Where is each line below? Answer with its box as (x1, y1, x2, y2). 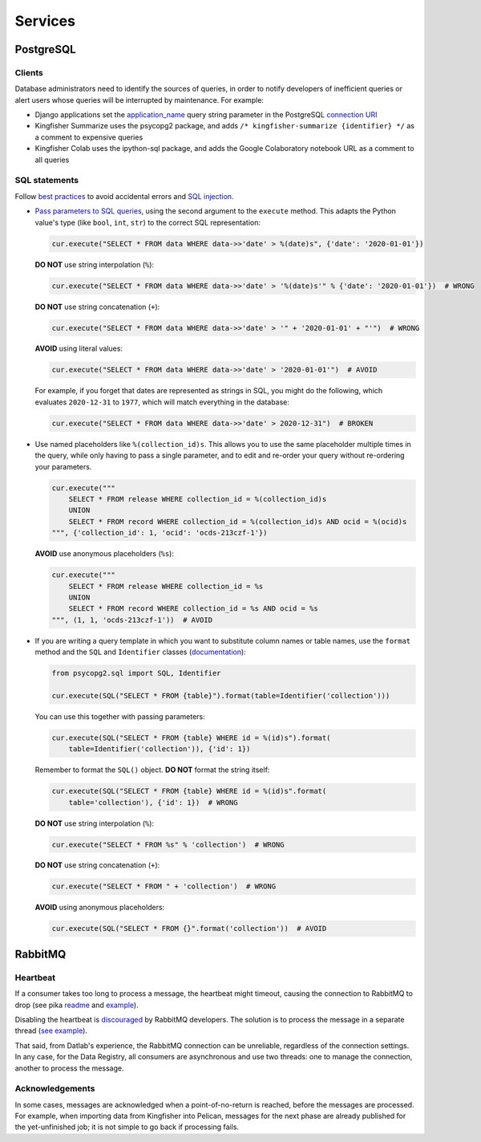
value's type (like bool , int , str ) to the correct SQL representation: (34, 217, 261, 227)
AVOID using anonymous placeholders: (34, 903, 165, 912)
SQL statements (14, 175, 79, 186)
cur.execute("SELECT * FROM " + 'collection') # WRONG (51, 882, 277, 891)
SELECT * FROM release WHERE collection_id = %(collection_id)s (68, 494, 327, 503)
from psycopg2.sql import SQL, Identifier (51, 669, 221, 678)
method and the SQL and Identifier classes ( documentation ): (34, 647, 246, 657)
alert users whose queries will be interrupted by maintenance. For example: (14, 95, 265, 104)
